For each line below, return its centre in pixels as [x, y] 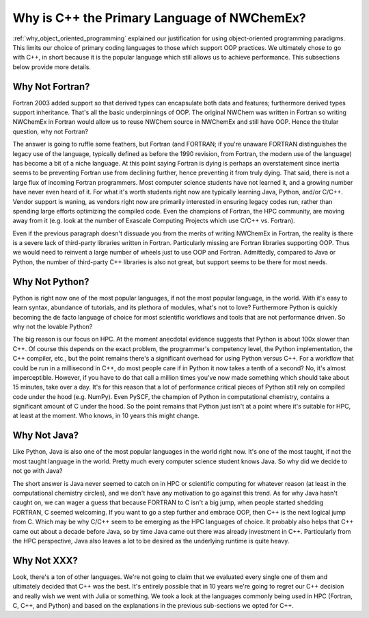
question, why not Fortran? [51, 131]
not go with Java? [38, 471]
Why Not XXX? [45, 560]
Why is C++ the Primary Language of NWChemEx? [160, 18]
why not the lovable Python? [53, 326]
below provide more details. [52, 67]
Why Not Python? [51, 282]
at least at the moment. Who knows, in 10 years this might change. [106, 416]
